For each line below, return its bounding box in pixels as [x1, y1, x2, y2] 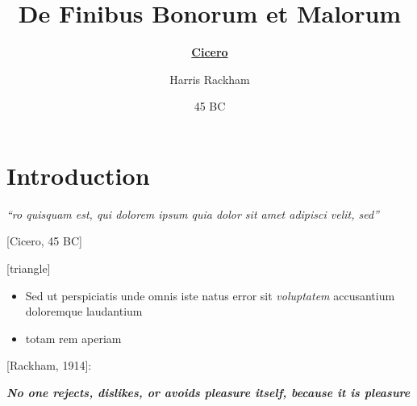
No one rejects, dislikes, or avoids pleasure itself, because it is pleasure [6, 384, 411, 400]
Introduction [6, 158, 150, 191]
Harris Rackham [169, 70, 250, 87]
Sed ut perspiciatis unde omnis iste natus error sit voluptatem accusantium [25, 287, 395, 303]
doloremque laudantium [25, 303, 143, 320]
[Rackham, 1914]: [6, 357, 92, 374]
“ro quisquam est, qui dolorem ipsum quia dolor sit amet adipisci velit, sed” [6, 205, 379, 222]
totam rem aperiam [25, 329, 122, 346]
